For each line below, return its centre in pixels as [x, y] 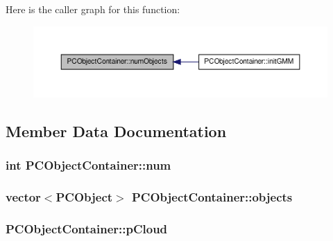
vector [23, 196]
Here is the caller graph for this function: [93, 9]
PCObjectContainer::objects [212, 196]
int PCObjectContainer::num [88, 165]
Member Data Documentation [116, 131]
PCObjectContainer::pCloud [87, 228]
